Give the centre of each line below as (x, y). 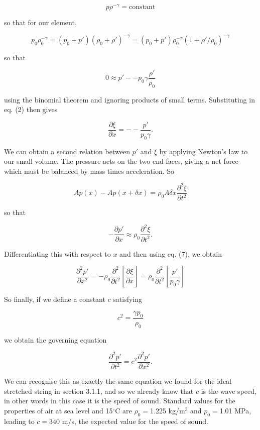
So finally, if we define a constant (55, 299)
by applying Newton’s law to (204, 151)
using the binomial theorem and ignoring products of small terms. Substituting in (129, 99)
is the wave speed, (229, 391)
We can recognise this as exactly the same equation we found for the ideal (118, 381)
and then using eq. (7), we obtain (171, 253)
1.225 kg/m (168, 410)
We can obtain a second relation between (67, 151)
